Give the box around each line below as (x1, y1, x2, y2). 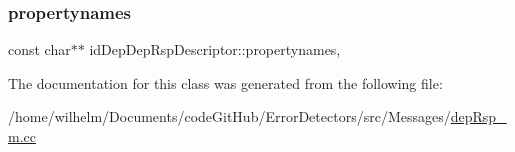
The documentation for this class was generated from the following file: (8, 72, 443, 93)
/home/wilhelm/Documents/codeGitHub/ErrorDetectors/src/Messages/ (8, 106, 451, 127)
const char (8, 39, 71, 60)
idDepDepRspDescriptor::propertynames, (89, 39, 341, 60)
